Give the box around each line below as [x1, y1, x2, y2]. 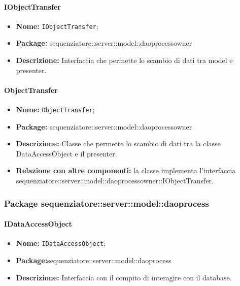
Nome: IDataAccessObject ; [16, 238, 106, 248]
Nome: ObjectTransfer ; [16, 104, 95, 115]
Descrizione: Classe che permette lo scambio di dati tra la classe [16, 138, 221, 149]
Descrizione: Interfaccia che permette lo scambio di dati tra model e [16, 55, 233, 66]
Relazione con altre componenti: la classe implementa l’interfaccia [16, 165, 236, 176]
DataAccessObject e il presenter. [16, 148, 117, 158]
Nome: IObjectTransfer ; [16, 20, 98, 31]
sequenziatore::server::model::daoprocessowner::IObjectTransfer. [16, 175, 214, 186]
